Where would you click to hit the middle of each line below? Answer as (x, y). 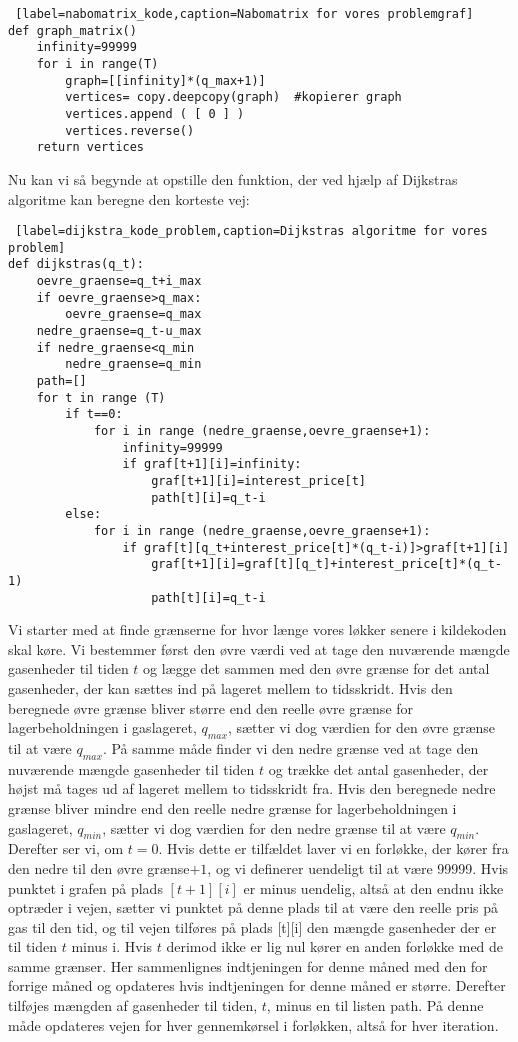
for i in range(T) (97, 63)
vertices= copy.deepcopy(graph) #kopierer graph (233, 97)
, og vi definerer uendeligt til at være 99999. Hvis (358, 867)
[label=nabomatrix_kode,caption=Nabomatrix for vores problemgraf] (244, 14)
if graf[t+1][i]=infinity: (212, 464)
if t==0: (94, 414)
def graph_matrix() (72, 30)
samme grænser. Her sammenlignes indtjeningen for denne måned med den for (248, 965)
